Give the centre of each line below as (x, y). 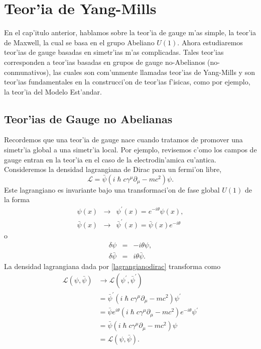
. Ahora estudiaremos (210, 42)
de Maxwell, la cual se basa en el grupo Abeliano (79, 42)
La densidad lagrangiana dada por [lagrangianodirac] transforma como (112, 266)
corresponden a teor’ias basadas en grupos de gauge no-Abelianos (105, 62)
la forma (17, 199)
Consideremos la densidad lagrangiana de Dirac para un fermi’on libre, (113, 169)
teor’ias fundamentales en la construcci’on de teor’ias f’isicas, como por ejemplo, (127, 82)
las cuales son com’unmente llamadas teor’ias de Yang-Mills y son (154, 72)
